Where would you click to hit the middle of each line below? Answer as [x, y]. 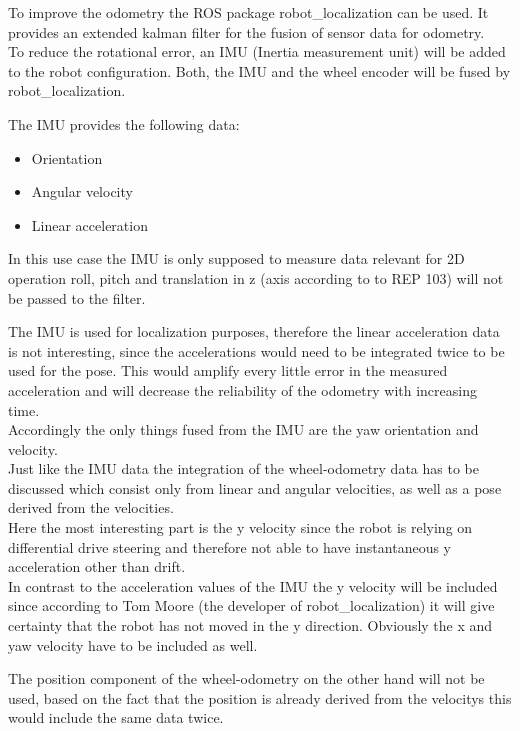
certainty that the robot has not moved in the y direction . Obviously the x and [250, 625]
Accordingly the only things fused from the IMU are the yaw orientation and [243, 429]
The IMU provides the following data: [124, 123]
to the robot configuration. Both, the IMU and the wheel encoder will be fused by [259, 70]
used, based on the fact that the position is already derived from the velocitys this [260, 697]
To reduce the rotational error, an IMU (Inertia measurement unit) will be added [257, 51]
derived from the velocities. [91, 507]
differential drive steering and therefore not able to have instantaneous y [229, 546]
